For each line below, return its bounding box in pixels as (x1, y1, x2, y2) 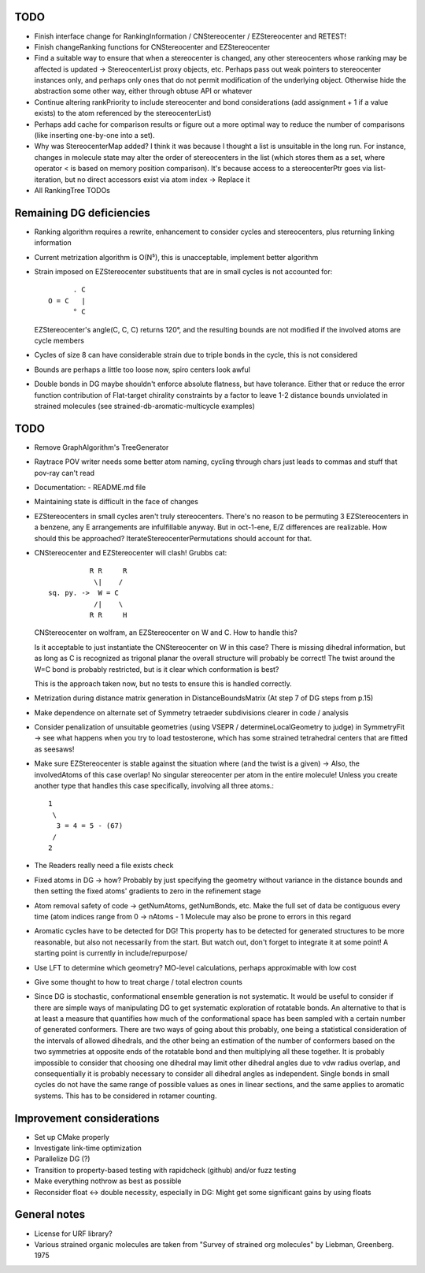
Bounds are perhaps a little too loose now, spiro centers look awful (34, 365, 251, 374)
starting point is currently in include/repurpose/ (34, 948, 188, 958)
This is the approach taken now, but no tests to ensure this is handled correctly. (34, 678, 292, 688)
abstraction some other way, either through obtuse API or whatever (34, 87, 253, 96)
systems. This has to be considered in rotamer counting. (34, 1091, 217, 1100)
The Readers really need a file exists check (34, 861, 174, 870)
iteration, (34, 174, 63, 184)
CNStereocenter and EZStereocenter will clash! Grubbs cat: (34, 548, 227, 557)
